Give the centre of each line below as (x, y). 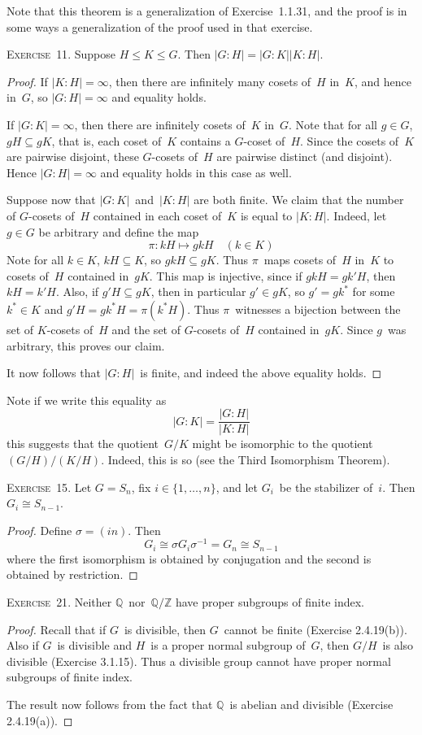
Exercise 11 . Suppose (61, 54)
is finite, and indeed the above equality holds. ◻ (261, 373)
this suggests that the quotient (83, 444)
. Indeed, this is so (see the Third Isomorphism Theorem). (246, 459)
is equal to (266, 215)
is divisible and (94, 645)
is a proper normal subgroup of (228, 645)
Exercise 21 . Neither (59, 602)
